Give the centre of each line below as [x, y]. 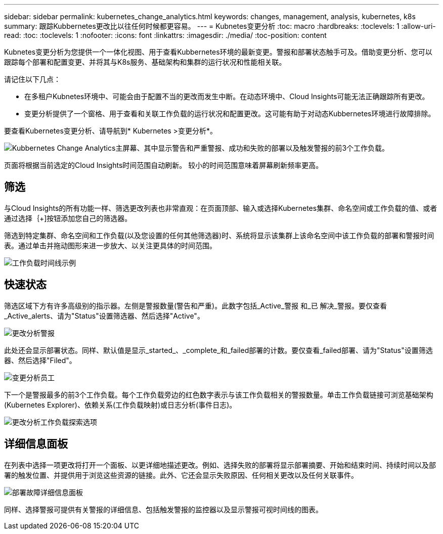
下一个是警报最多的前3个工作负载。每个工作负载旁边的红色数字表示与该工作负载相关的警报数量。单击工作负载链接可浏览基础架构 [219, 394]
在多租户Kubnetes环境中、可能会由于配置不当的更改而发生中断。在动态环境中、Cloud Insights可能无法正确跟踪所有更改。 [227, 96]
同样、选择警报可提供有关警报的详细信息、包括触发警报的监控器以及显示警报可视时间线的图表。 [163, 509]
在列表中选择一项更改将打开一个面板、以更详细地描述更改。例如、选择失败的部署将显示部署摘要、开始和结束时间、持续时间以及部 [220, 465]
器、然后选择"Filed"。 [40, 360]
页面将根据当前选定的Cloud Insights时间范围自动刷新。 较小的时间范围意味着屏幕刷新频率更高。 [164, 165]
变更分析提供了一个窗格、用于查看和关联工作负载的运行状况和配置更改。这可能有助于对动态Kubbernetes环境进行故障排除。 [230, 114]
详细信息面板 [36, 444]
